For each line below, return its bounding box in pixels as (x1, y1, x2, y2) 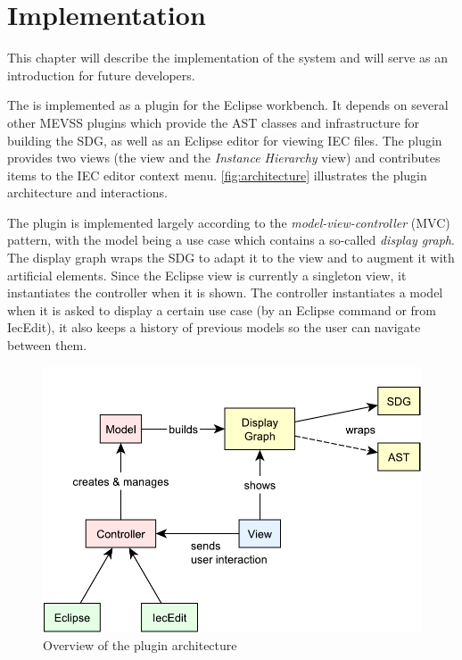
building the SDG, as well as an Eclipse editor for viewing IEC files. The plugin (7, 130, 442, 149)
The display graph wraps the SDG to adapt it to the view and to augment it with (7, 248, 455, 267)
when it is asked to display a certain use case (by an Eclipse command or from (7, 300, 436, 319)
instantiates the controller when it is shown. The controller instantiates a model (7, 283, 443, 302)
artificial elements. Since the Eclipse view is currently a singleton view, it (7, 265, 407, 284)
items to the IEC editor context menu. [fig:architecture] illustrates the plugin (7, 165, 427, 184)
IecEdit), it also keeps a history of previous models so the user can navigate (7, 318, 421, 337)
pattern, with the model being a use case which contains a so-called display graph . (7, 230, 455, 249)
